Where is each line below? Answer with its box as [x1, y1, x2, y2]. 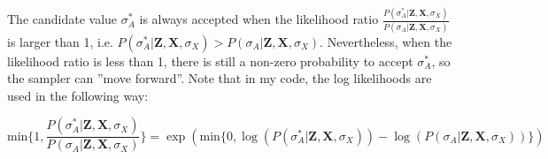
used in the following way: [7, 86, 149, 104]
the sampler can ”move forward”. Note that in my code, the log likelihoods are [7, 69, 432, 87]
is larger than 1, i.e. [7, 32, 113, 50]
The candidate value [7, 10, 118, 28]
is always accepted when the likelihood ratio [139, 10, 379, 28]
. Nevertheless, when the [320, 32, 452, 50]
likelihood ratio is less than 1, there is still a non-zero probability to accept [7, 51, 413, 70]
